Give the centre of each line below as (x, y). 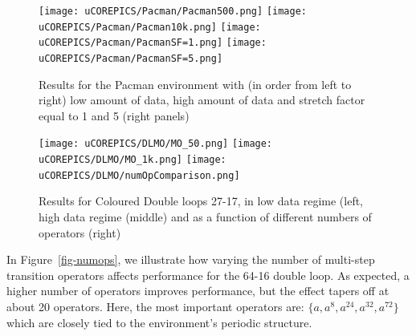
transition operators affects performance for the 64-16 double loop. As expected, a (208, 275)
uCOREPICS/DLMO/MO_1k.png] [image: (133, 160)
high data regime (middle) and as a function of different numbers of (205, 216)
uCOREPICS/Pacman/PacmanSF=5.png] (131, 58)
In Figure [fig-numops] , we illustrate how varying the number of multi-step (191, 259)
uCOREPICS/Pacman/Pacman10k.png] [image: (150, 27)
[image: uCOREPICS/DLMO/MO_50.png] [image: (156, 144)
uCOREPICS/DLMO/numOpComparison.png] (139, 175)
